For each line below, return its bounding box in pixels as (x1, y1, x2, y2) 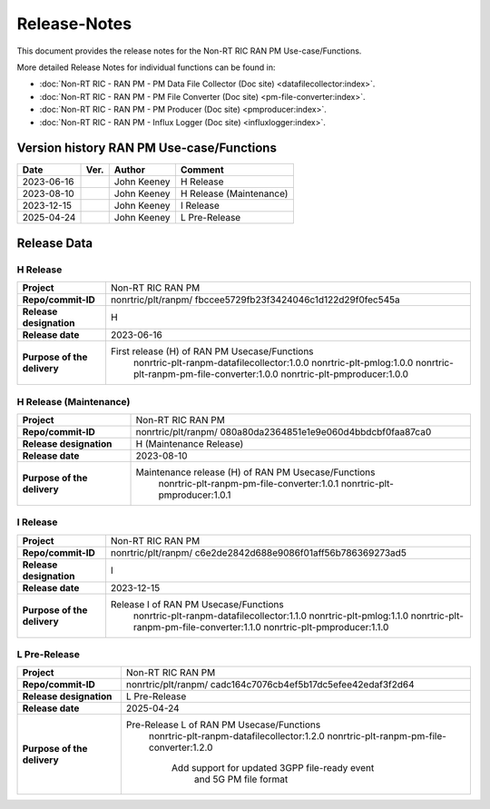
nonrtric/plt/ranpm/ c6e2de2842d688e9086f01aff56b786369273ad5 (110, 546, 407, 558)
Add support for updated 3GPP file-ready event (171, 762, 375, 774)
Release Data (16, 235, 93, 251)
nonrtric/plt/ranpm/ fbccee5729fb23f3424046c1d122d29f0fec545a (110, 293, 401, 306)
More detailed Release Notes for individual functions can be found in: (16, 62, 276, 73)
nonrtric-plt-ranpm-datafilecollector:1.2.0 (148, 730, 326, 743)
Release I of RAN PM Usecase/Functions (110, 597, 285, 610)
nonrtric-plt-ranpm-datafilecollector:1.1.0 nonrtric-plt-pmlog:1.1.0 (132, 609, 408, 622)
